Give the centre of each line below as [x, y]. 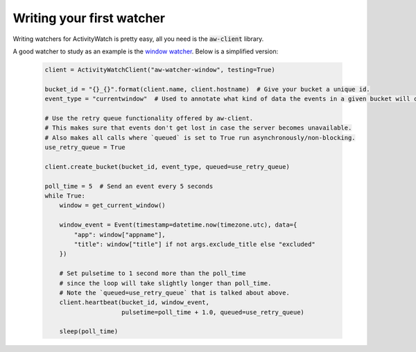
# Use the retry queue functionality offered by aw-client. [149, 118]
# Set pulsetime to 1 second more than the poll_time [153, 273]
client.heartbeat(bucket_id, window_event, [134, 302]
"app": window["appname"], [120, 235]
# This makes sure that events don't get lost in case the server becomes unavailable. [198, 128]
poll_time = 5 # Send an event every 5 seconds [129, 186]
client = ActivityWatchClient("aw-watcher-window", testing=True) [160, 70]
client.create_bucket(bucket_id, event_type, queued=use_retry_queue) [167, 167]
